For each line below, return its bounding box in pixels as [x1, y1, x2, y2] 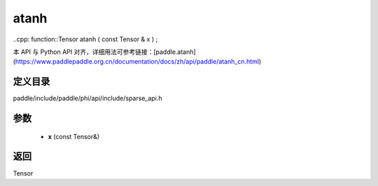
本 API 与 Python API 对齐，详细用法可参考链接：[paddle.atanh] [13, 48, 196, 56]
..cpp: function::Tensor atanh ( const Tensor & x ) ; [13, 35, 158, 43]
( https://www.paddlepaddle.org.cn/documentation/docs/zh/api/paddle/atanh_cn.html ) [13, 57, 262, 66]
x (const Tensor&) [48, 132, 100, 141]
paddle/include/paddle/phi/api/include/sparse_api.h [13, 94, 162, 103]
